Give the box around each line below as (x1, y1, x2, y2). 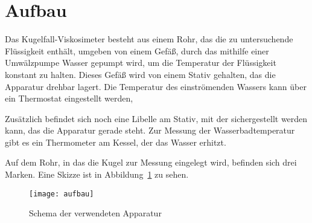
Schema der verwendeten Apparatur (29, 207, 162, 219)
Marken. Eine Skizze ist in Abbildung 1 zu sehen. (5, 168, 189, 181)
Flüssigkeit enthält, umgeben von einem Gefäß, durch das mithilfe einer (5, 44, 269, 57)
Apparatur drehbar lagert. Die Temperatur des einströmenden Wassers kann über (5, 80, 307, 92)
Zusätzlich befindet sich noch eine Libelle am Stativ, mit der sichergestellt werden (5, 112, 308, 124)
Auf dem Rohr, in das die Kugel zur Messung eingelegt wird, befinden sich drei (5, 156, 297, 169)
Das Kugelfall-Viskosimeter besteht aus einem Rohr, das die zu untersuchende (5, 33, 293, 45)
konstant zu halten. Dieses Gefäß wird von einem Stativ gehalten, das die (5, 68, 276, 80)
